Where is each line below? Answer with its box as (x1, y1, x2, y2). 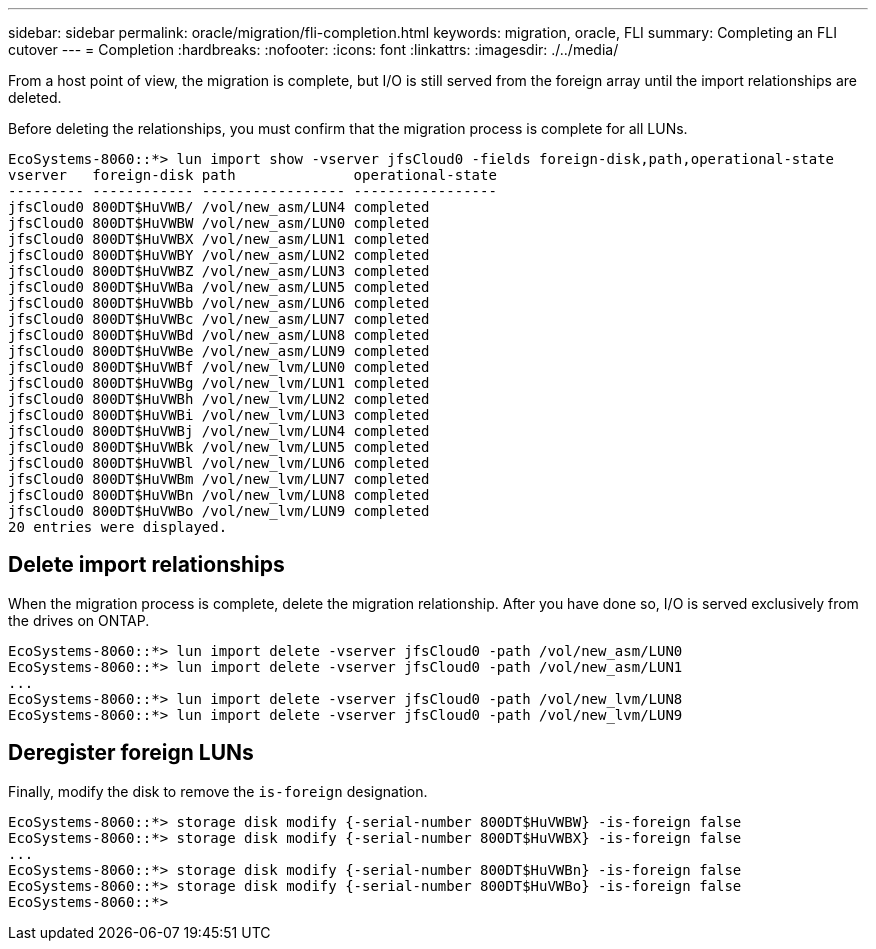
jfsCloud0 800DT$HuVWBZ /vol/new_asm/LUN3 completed (8, 263, 430, 279)
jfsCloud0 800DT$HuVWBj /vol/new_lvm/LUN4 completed (8, 423, 430, 439)
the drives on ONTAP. (8, 611, 150, 629)
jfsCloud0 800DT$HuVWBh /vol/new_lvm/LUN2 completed (8, 391, 430, 407)
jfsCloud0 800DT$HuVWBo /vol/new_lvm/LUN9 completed (8, 503, 430, 519)
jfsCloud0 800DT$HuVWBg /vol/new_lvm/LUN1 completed (8, 375, 430, 391)
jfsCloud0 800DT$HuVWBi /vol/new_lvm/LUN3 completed (8, 407, 430, 423)
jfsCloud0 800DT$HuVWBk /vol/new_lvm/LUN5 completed (8, 439, 430, 455)
